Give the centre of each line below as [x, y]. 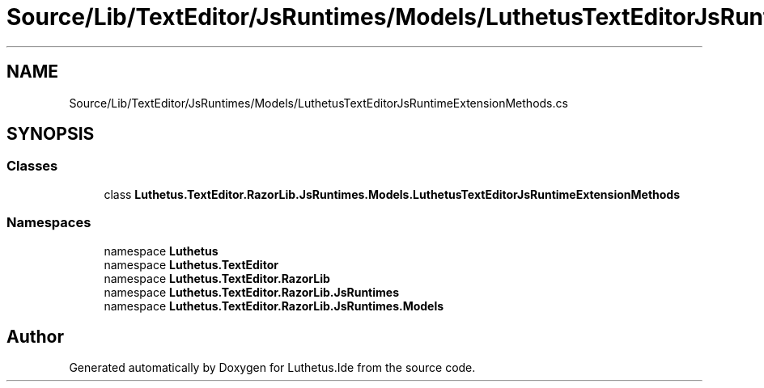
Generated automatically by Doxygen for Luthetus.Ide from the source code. [272, 368]
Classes [32, 166]
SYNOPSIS [51, 134]
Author [35, 336]
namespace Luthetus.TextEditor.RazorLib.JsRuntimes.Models [274, 306]
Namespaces [49, 223]
